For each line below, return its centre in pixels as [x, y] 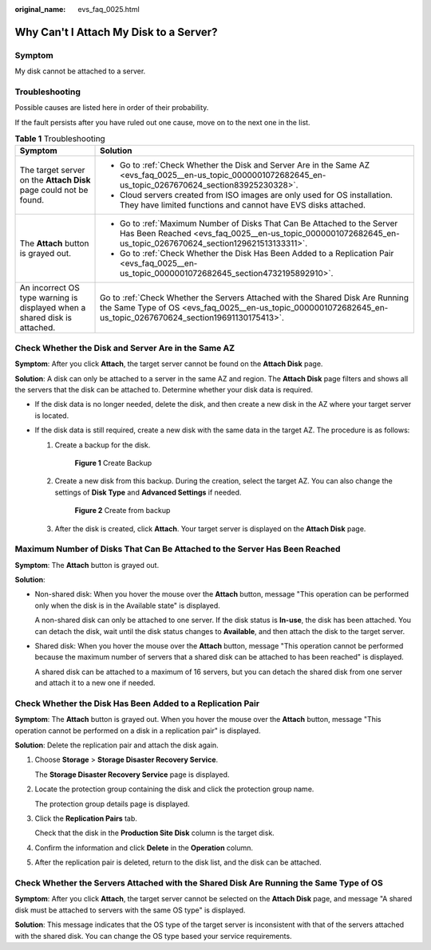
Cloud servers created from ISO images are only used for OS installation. [256, 195]
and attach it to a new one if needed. [95, 683]
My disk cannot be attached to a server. [80, 71]
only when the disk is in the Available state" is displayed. [128, 605]
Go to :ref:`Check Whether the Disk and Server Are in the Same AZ [245, 165]
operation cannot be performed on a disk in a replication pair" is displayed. [138, 731]
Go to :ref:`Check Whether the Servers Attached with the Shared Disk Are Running [254, 298]
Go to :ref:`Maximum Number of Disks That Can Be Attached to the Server [259, 223]
